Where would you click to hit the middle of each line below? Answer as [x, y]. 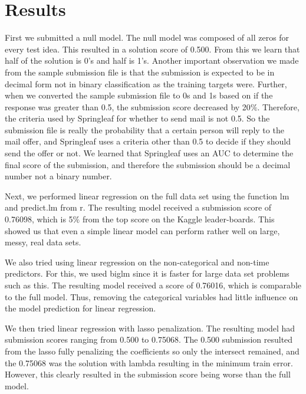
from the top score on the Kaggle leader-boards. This [178, 219]
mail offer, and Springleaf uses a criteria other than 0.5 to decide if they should [148, 141]
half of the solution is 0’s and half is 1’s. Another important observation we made [152, 60]
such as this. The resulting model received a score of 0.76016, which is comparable [153, 285]
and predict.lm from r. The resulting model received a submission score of [138, 207]
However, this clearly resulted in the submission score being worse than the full [148, 374]
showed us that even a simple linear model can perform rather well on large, [142, 230]
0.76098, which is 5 [39, 219]
